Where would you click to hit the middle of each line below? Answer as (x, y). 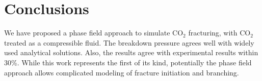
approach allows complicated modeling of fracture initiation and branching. (122, 72)
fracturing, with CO (219, 33)
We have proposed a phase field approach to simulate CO (94, 33)
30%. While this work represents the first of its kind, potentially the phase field (128, 62)
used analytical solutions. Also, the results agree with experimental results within (131, 52)
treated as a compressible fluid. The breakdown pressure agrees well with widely (129, 42)
